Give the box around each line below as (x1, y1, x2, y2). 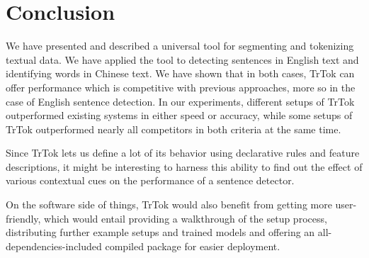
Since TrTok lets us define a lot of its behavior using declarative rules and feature (6, 145, 360, 160)
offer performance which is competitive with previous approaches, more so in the (6, 79, 356, 94)
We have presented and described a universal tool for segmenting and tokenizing (6, 38, 354, 53)
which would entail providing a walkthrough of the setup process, (44, 211, 327, 225)
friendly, (6, 211, 41, 225)
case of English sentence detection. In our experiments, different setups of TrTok (6, 94, 355, 108)
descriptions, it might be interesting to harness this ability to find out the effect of (6, 159, 363, 174)
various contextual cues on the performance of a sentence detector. (6, 173, 295, 188)
